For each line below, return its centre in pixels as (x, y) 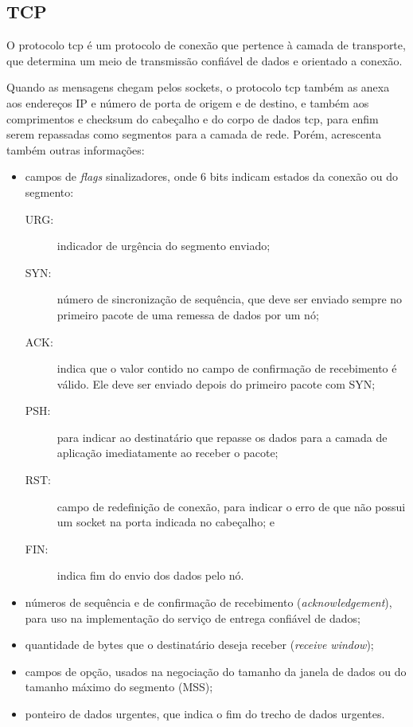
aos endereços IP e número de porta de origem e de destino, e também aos (188, 102)
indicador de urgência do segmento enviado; (164, 246)
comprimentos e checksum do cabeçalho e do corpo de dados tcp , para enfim (193, 118)
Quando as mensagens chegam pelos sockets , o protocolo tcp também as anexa (198, 87)
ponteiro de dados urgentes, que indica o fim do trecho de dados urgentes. (205, 714)
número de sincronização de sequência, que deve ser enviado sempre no (230, 299)
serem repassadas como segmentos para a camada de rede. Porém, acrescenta (194, 134)
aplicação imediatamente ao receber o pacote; (168, 453)
